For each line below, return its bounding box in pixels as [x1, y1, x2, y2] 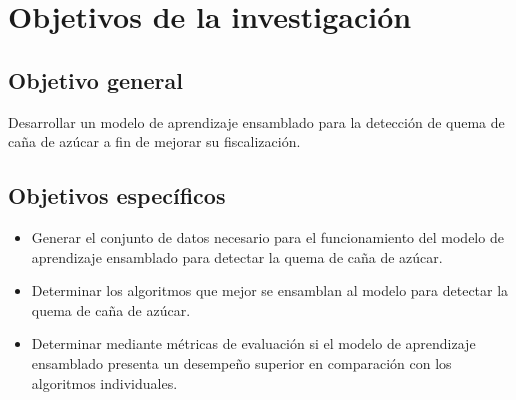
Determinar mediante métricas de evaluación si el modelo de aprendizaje [31, 333, 476, 354]
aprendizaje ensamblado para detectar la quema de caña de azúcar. [31, 246, 443, 267]
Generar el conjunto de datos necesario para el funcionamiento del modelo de [31, 226, 504, 247]
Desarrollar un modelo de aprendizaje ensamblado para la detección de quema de [8, 111, 505, 132]
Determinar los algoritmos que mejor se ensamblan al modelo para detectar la [31, 280, 509, 301]
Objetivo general [8, 64, 183, 95]
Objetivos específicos [8, 180, 226, 211]
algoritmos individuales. [31, 372, 178, 393]
